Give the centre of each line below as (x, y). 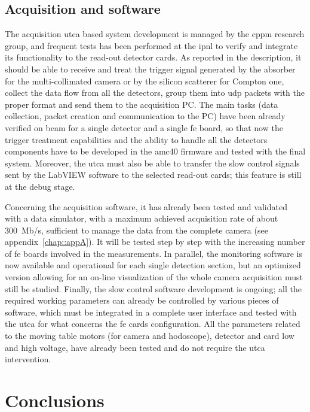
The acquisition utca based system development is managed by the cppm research (155, 34)
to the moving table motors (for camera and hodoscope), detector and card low (150, 336)
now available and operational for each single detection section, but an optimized (153, 265)
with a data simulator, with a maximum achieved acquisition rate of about (142, 218)
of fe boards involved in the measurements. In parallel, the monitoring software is (154, 253)
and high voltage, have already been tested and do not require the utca (135, 347)
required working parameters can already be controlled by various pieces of (142, 300)
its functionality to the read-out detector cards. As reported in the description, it (153, 57)
